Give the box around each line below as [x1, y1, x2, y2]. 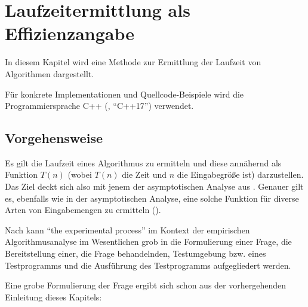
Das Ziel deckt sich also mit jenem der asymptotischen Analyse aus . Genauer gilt [5, 180, 304, 193]
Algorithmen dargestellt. [5, 67, 94, 80]
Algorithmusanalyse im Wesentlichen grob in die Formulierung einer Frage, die [5, 235, 292, 248]
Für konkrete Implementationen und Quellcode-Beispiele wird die [5, 87, 244, 100]
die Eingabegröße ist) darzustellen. [177, 168, 304, 181]
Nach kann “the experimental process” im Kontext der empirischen [5, 223, 250, 236]
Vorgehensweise [5, 129, 103, 147]
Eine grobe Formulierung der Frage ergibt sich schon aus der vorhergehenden [5, 279, 286, 291]
